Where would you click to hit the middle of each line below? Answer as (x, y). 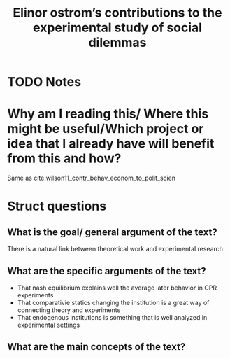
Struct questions (57, 206)
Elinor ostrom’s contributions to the (117, 13)
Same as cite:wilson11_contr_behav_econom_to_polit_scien (92, 178)
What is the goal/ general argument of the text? (113, 232)
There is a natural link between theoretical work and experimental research (115, 249)
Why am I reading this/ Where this (108, 114)
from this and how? (64, 159)
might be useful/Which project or (106, 129)
